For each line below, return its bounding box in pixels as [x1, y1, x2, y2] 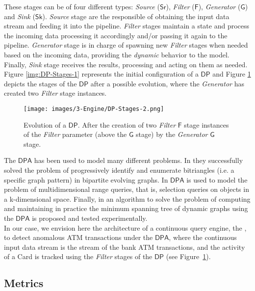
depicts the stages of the [4, 78, 77, 88]
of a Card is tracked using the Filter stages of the [4, 251, 153, 262]
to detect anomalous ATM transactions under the [4, 232, 153, 242]
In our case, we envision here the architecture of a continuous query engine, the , [4, 222, 247, 233]
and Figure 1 [212, 69, 251, 79]
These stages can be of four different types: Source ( [4, 1, 160, 11]
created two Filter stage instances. [4, 88, 107, 98]
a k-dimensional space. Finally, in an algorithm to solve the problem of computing [4, 193, 251, 204]
